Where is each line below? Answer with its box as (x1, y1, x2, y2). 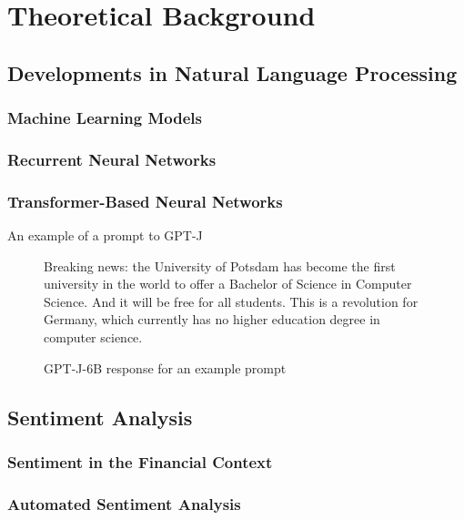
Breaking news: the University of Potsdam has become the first (44, 256, 396, 275)
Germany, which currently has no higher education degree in (44, 310, 380, 329)
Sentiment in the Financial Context (7, 450, 273, 473)
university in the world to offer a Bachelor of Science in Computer (44, 274, 412, 293)
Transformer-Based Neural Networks (7, 189, 283, 212)
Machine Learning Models (7, 107, 203, 129)
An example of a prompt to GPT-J (7, 226, 203, 245)
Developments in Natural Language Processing (7, 58, 458, 87)
